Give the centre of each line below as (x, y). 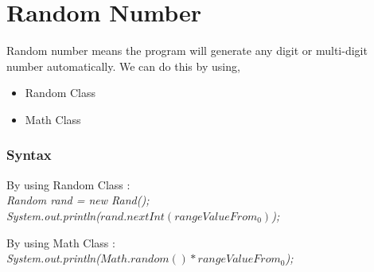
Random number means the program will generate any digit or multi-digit (187, 51)
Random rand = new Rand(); (78, 200)
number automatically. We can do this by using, (123, 66)
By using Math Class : (61, 242)
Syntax (29, 155)
